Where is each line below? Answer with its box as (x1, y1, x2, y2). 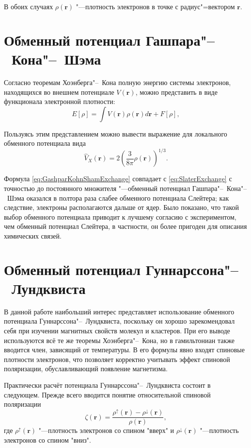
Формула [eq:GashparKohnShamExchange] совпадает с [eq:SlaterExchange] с (4, 173, 232, 184)
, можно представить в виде (135, 86, 218, 97)
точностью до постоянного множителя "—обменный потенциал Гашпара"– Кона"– (4, 183, 247, 193)
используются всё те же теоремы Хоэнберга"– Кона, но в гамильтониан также (4, 335, 235, 345)
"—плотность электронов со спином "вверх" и (38, 425, 174, 435)
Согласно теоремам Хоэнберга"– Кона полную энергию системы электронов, (4, 77, 231, 87)
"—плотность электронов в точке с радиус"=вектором (76, 1, 235, 11)
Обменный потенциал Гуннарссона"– (4, 259, 238, 279)
